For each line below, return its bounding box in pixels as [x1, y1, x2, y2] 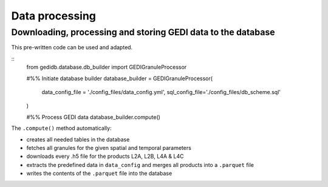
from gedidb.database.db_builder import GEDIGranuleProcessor [26, 64, 187, 71]
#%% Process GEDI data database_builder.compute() [26, 113, 161, 121]
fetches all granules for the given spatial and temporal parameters [26, 144, 191, 151]
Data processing [11, 9, 97, 22]
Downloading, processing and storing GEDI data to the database [11, 27, 276, 38]
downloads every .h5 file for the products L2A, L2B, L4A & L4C [26, 152, 185, 160]
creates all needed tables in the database [26, 135, 130, 143]
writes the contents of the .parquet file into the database [26, 170, 173, 177]
